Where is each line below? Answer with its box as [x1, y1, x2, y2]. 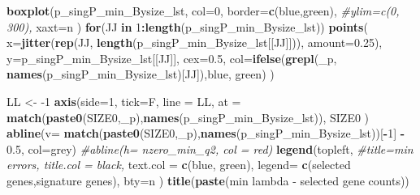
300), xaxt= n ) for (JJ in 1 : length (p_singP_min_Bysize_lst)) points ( [6, 18, 368, 35]
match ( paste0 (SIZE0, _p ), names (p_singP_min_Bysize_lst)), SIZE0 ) [6, 108, 370, 125]
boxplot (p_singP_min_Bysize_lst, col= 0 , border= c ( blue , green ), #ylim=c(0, [6, 2, 400, 19]
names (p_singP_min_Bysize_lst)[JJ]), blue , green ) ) [6, 66, 275, 83]
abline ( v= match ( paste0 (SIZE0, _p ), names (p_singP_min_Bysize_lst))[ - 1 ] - [6, 125, 405, 142]
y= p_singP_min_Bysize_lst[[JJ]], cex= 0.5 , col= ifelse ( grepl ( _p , [6, 49, 337, 66]
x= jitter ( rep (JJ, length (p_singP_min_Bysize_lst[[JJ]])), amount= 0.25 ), [6, 34, 383, 51]
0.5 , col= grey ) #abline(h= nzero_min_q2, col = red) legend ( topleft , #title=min [6, 140, 414, 157]
